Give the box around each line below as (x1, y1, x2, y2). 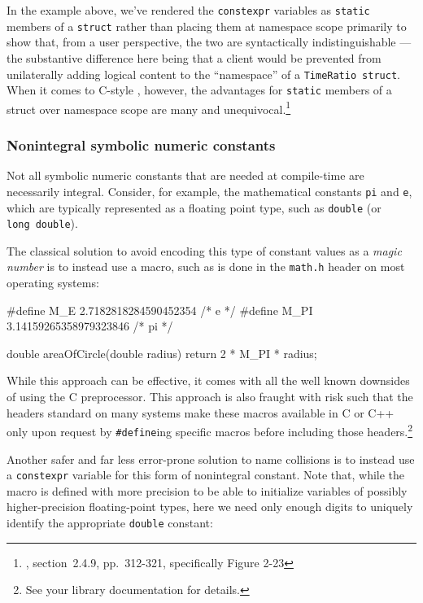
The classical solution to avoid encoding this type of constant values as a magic (7, 242, 402, 259)
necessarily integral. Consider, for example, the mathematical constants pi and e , (7, 182, 412, 199)
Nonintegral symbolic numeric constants (7, 134, 276, 155)
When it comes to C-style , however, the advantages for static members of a (7, 81, 392, 98)
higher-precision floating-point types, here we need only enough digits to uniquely (7, 498, 413, 515)
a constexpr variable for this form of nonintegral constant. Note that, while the (7, 466, 405, 483)
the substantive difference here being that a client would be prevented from (7, 49, 382, 66)
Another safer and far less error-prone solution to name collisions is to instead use (7, 450, 415, 467)
